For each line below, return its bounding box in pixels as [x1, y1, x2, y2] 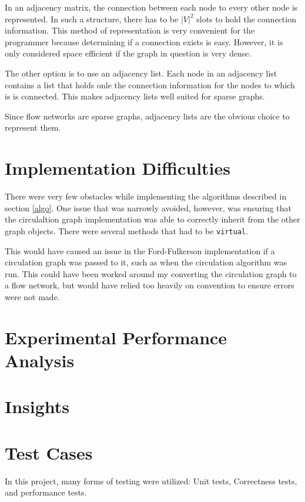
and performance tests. [5, 486, 87, 498]
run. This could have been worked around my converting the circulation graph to [5, 267, 297, 280]
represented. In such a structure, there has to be [5, 12, 179, 25]
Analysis [5, 348, 75, 372]
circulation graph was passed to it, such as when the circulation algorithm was [5, 256, 287, 268]
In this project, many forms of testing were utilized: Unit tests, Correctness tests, [5, 474, 297, 487]
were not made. [5, 290, 60, 302]
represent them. [5, 121, 61, 134]
